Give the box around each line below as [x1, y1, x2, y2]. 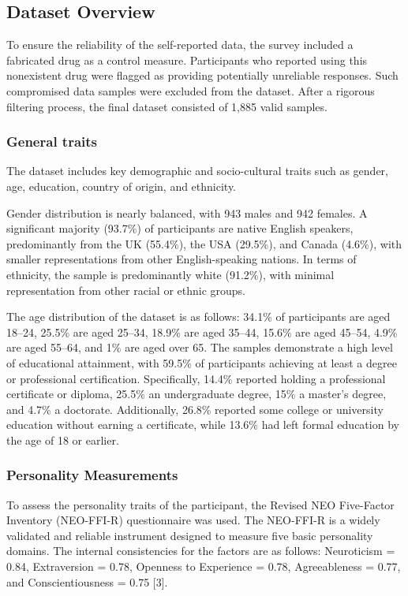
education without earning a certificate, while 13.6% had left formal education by [6, 416, 399, 433]
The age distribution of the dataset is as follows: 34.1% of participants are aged [6, 308, 391, 325]
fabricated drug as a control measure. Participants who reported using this [6, 51, 368, 68]
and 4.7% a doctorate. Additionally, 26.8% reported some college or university [6, 400, 384, 417]
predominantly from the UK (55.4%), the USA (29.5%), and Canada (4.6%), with [6, 235, 402, 251]
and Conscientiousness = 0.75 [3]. [6, 573, 168, 590]
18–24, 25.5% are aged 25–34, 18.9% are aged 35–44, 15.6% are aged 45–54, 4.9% [6, 323, 398, 340]
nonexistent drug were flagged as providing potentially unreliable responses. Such [6, 67, 399, 84]
